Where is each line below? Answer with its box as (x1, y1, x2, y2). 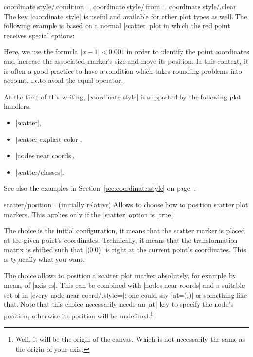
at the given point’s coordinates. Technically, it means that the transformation (4, 235, 238, 245)
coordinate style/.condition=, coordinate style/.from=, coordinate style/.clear (4, 1, 236, 11)
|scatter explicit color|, (15, 134, 82, 144)
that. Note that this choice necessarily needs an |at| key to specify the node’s (4, 299, 234, 309)
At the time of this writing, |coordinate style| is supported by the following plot (4, 91, 241, 101)
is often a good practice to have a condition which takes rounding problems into (4, 65, 242, 76)
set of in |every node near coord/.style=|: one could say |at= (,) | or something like (4, 289, 247, 299)
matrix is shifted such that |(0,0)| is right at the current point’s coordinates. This (4, 244, 246, 255)
